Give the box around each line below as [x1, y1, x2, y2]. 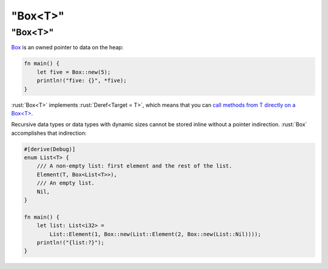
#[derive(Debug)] [24, 146, 76, 152]
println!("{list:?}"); [36, 239, 104, 246]
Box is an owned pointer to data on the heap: [11, 44, 124, 51]
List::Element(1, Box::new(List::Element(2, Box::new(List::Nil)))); [49, 231, 261, 237]
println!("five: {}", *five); [36, 77, 127, 84]
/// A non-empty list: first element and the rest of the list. [36, 163, 233, 169]
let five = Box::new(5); [36, 69, 111, 75]
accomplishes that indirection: [11, 129, 87, 137]
